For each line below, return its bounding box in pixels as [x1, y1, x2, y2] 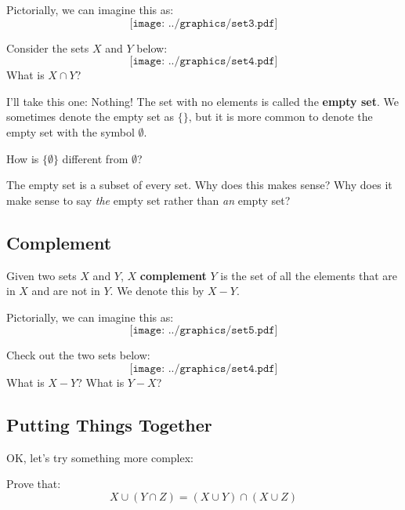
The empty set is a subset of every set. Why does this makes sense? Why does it [6, 177, 392, 193]
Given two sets [6, 267, 77, 283]
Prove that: [6, 475, 61, 492]
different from [62, 150, 128, 166]
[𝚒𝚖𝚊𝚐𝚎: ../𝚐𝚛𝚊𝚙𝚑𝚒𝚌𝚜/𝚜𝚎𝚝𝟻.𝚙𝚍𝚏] [129, 325, 278, 337]
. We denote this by [110, 282, 204, 299]
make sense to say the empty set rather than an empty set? [6, 191, 291, 208]
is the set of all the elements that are [220, 267, 398, 283]
